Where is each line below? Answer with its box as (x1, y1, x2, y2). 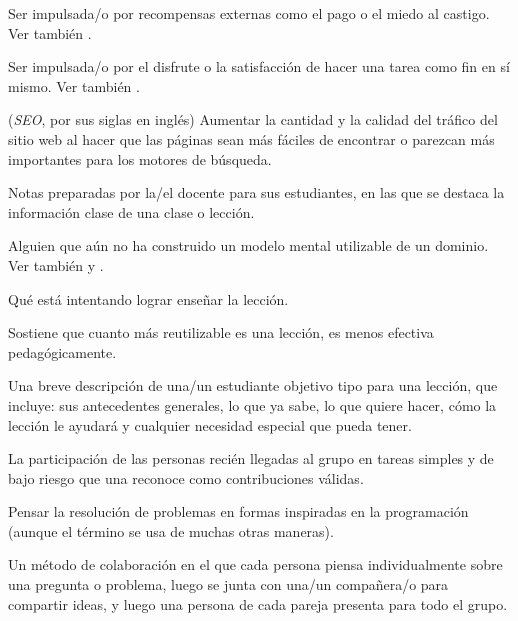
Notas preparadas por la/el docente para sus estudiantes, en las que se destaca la (8, 182, 505, 203)
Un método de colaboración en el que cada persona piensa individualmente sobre (8, 554, 503, 575)
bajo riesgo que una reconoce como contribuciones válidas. (8, 467, 364, 488)
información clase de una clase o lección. (8, 201, 255, 222)
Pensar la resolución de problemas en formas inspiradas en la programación (8, 501, 469, 522)
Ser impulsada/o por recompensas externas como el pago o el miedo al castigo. (8, 3, 490, 23)
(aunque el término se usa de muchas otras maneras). (8, 520, 334, 541)
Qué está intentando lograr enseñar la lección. (8, 288, 289, 309)
